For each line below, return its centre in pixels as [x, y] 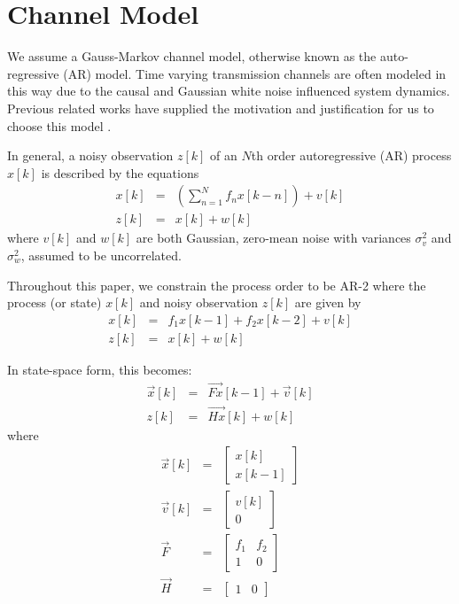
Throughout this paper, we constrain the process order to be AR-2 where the [217, 285]
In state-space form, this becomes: [100, 369]
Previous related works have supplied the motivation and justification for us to [221, 108]
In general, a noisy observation [90, 155]
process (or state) [54, 302]
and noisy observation [198, 302]
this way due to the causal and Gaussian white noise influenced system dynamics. [229, 91]
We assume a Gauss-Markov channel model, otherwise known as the [192, 56]
